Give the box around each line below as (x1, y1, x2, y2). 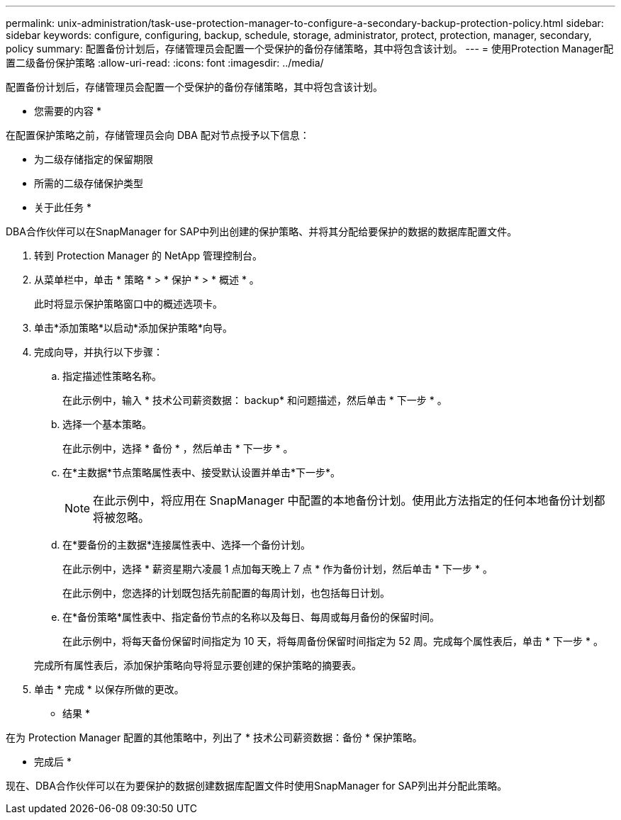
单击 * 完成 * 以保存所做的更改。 (34, 683, 184, 695)
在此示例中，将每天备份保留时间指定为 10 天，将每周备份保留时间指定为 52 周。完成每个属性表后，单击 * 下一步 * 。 (62, 635, 603, 647)
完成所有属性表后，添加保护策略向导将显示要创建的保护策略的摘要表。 (34, 659, 362, 671)
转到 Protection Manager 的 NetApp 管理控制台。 (34, 249, 263, 262)
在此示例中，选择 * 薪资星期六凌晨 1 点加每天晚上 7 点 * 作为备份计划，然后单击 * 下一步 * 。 (62, 563, 493, 575)
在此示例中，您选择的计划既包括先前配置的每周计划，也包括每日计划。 (62, 587, 390, 599)
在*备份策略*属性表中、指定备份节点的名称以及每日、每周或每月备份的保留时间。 (62, 611, 440, 623)
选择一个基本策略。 (62, 418, 152, 430)
